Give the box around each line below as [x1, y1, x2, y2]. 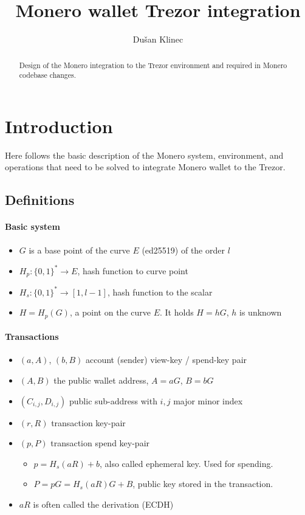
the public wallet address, [53, 374, 149, 387]
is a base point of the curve [29, 243, 130, 256]
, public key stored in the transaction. [132, 477, 273, 490]
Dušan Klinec [132, 33, 183, 46]
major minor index [173, 394, 243, 407]
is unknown [239, 306, 282, 319]
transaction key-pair [51, 416, 126, 429]
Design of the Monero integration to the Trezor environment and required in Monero [19, 60, 287, 70]
